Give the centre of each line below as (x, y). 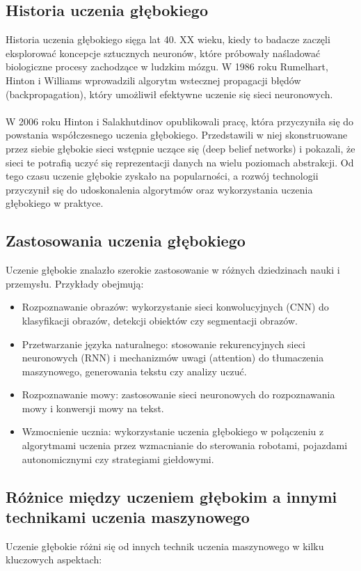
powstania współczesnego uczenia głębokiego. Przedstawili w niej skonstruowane (177, 135)
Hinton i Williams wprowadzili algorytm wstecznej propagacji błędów (153, 80)
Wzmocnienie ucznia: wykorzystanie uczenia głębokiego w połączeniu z (173, 431)
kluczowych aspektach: (54, 560)
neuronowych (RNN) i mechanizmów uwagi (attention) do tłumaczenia (173, 358)
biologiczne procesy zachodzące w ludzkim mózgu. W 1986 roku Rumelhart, (167, 67)
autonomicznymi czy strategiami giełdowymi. (118, 459)
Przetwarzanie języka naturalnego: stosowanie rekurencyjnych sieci (163, 344)
